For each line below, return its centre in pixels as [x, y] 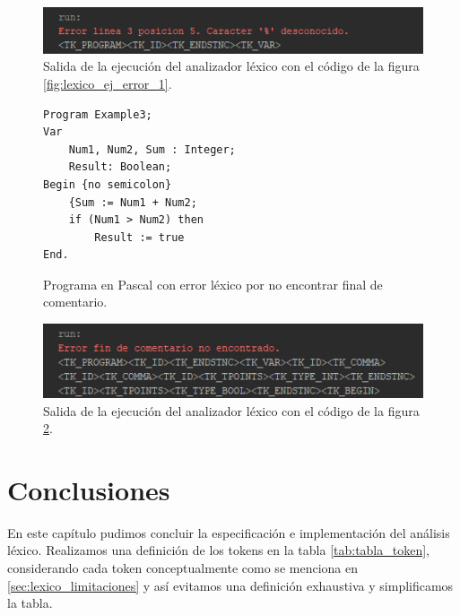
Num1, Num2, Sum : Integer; [152, 149]
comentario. [75, 302]
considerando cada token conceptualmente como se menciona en [182, 568]
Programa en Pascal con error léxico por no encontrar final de [213, 284]
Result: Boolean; [120, 167]
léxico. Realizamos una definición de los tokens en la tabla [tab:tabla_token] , [219, 550]
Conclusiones [89, 489]
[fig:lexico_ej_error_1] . [108, 83]
